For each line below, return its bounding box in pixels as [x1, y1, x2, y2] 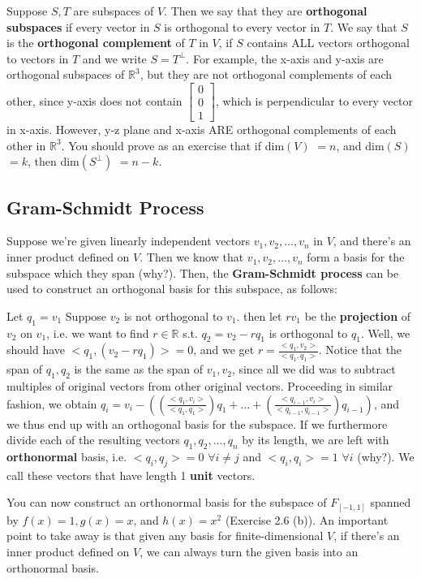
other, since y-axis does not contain [6, 92, 183, 109]
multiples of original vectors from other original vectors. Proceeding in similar [6, 378, 393, 394]
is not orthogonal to [123, 307, 223, 324]
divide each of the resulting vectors [6, 431, 180, 448]
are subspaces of [73, 2, 154, 19]
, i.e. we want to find [46, 324, 149, 341]
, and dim [336, 136, 384, 153]
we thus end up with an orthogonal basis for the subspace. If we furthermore [6, 415, 388, 432]
